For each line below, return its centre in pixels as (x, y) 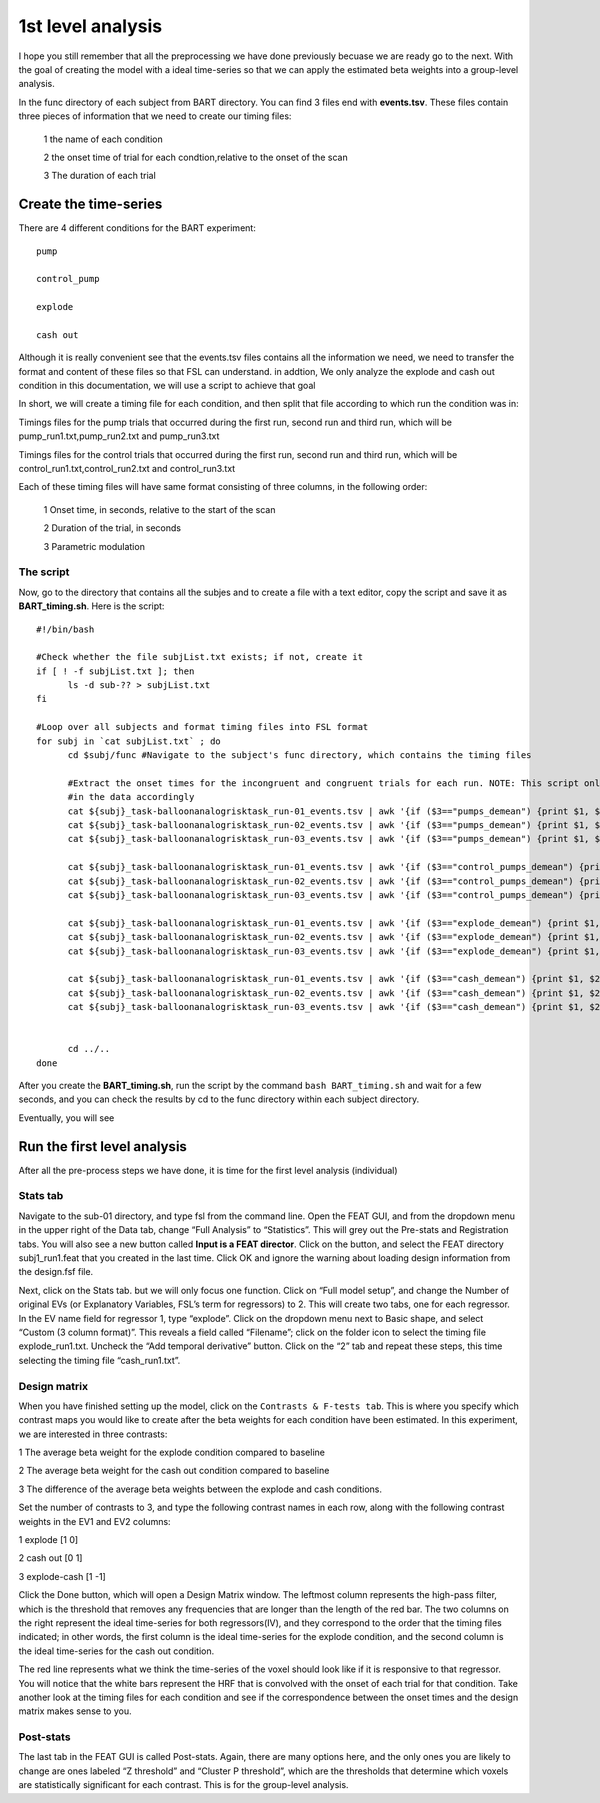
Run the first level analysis (102, 1146)
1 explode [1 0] (48, 1540)
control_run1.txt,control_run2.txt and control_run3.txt (127, 469)
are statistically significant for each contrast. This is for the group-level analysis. (183, 1785)
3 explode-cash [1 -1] (62, 1576)
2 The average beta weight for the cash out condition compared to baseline (174, 1471)
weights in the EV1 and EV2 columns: (94, 1521)
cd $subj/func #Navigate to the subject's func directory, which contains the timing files (299, 755)
